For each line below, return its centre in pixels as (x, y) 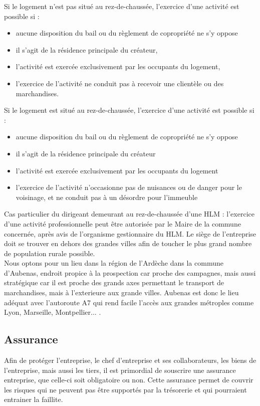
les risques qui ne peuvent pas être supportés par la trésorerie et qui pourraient (125, 389)
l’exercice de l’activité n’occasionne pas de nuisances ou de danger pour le (129, 187)
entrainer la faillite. (34, 399)
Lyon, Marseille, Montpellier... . (53, 312)
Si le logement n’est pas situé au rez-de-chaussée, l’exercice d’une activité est (122, 6)
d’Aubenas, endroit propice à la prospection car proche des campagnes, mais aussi (130, 272)
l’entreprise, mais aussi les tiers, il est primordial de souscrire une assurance (120, 370)
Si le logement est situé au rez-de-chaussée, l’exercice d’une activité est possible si (129, 110)
